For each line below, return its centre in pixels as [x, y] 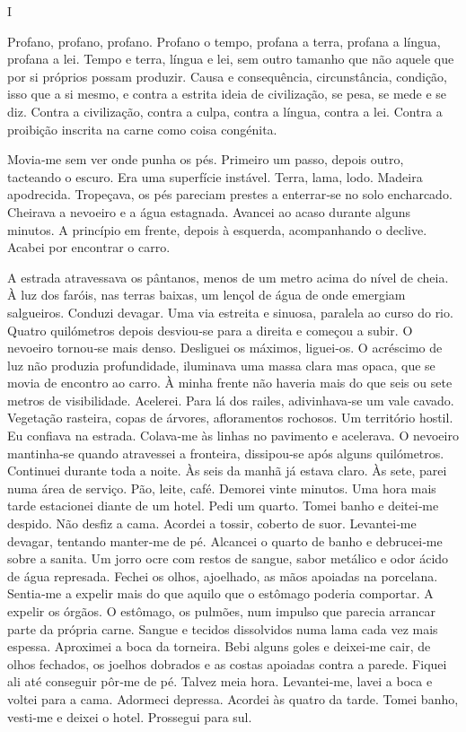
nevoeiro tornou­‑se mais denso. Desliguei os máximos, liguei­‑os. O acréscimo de [225, 348]
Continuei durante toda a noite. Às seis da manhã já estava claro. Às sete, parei [227, 471]
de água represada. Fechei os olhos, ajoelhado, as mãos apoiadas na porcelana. [223, 575]
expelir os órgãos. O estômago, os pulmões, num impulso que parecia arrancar [222, 611]
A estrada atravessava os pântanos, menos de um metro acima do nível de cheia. [228, 277]
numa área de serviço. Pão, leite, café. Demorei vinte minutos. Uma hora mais [222, 488]
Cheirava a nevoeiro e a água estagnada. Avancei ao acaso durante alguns [209, 211]
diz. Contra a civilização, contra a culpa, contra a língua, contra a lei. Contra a [225, 111]
